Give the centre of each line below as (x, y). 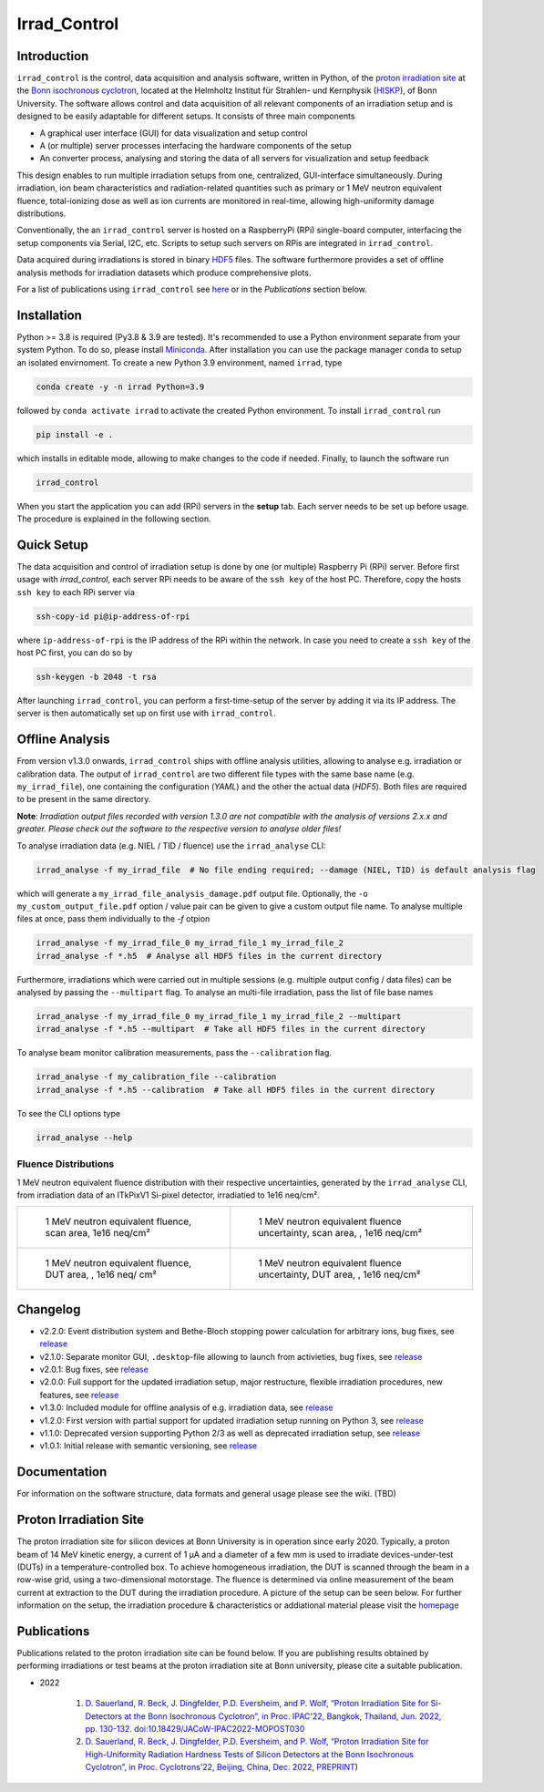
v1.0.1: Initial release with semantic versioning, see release (149, 1446)
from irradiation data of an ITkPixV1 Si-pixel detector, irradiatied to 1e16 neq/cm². (169, 1195)
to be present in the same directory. (84, 799)
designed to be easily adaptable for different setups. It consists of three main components (186, 116)
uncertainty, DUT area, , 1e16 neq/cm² (339, 1274)
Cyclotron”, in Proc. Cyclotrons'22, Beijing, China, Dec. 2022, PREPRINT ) (222, 1767)
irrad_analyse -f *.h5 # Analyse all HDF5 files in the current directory (209, 956)
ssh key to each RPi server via (76, 592)
